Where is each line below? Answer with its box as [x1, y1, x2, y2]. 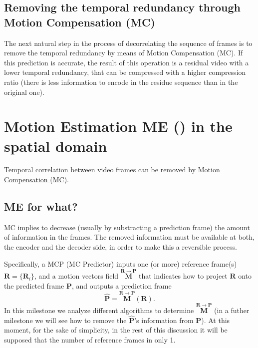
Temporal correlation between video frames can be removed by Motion [4, 164, 220, 175]
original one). [4, 86, 44, 97]
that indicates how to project [138, 271, 228, 281]
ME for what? [4, 199, 78, 214]
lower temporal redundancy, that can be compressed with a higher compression [4, 67, 246, 77]
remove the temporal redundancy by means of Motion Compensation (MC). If [4, 47, 243, 58]
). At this [201, 315, 230, 325]
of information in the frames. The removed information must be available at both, [4, 232, 255, 242]
